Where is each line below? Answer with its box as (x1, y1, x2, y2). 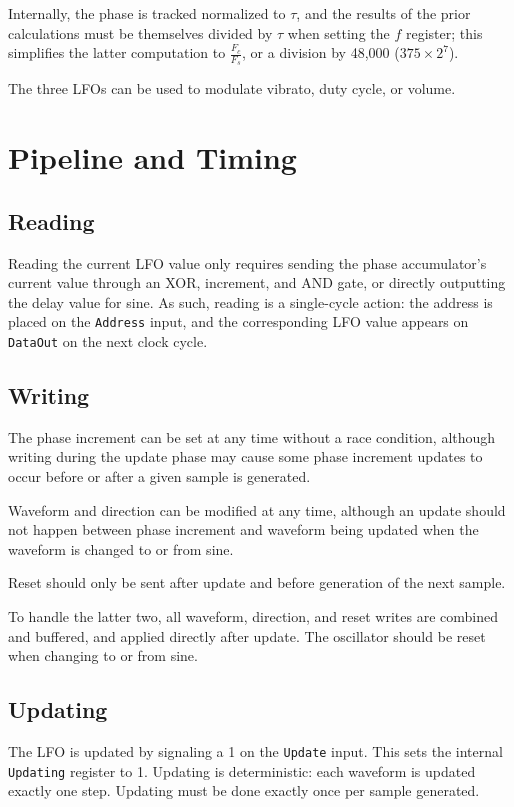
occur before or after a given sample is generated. (8, 466, 311, 487)
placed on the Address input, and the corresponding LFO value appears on (8, 311, 469, 332)
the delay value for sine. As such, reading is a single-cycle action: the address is (8, 291, 493, 312)
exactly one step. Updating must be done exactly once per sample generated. (8, 780, 480, 801)
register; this (405, 22, 483, 43)
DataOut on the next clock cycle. (8, 331, 208, 352)
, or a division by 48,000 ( (242, 42, 400, 63)
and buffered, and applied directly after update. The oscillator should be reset (8, 625, 486, 646)
